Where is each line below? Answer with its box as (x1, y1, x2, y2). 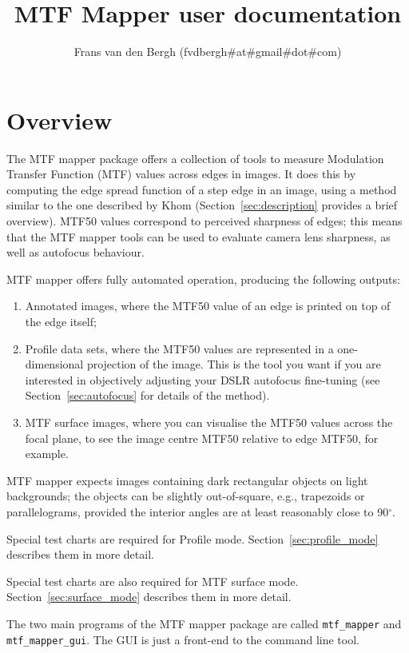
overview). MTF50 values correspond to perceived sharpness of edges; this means (6, 213, 403, 229)
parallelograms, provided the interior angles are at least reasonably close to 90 (6, 503, 389, 520)
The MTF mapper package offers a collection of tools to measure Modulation (6, 149, 384, 166)
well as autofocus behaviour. (6, 244, 145, 261)
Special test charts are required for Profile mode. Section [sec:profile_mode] (6, 530, 379, 547)
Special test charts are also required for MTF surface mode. (6, 572, 299, 589)
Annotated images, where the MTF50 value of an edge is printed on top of (25, 297, 391, 314)
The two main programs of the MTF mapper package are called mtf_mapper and (6, 615, 402, 631)
